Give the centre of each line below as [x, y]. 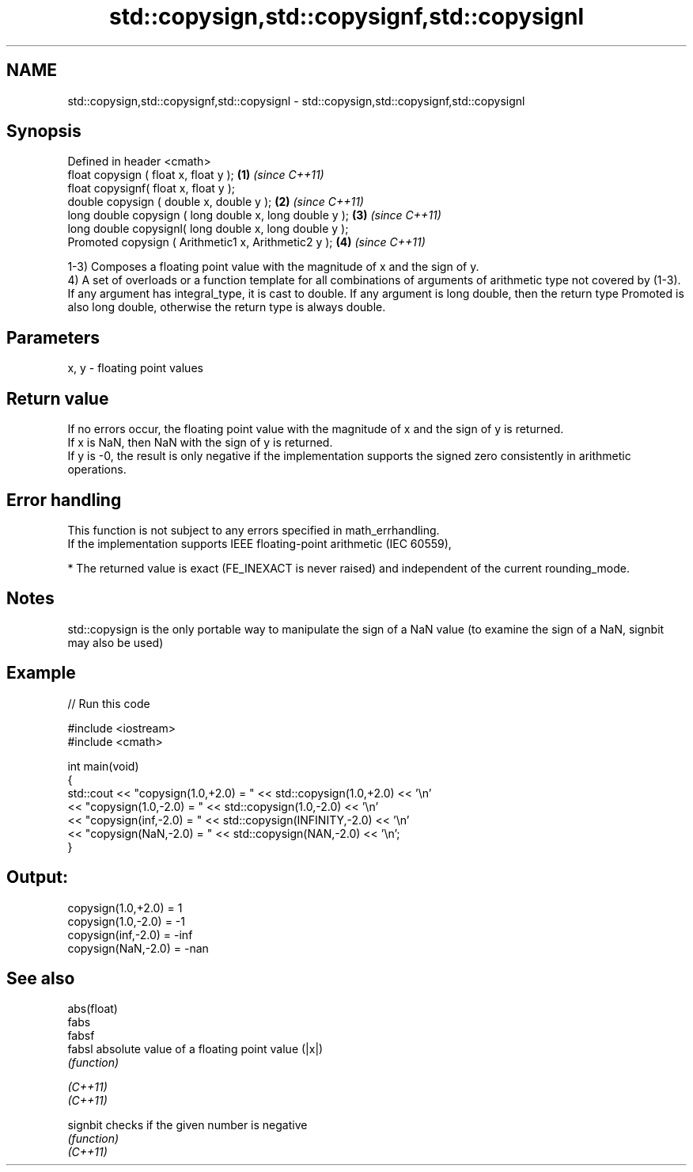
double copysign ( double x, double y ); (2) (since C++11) [216, 202]
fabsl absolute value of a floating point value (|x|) [195, 1049]
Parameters [53, 337]
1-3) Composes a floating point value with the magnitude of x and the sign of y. [273, 267]
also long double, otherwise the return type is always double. [227, 307]
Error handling [64, 500]
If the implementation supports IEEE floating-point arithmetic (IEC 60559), [259, 543]
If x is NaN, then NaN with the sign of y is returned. [200, 443]
